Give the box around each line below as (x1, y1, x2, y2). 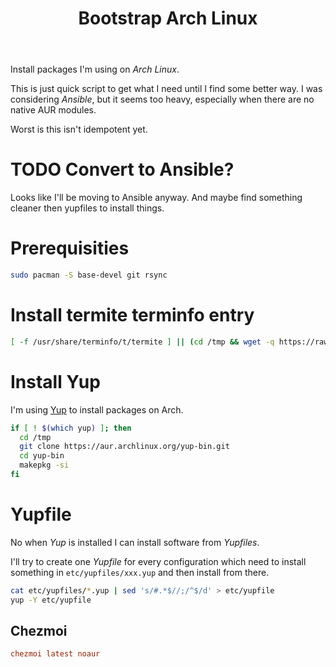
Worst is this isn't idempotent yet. (10, 123, 148, 136)
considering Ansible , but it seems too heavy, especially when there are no (10, 93, 315, 106)
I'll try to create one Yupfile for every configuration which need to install (10, 555, 307, 567)
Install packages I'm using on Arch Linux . (10, 63, 180, 76)
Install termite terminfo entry (10, 304, 255, 327)
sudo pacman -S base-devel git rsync (10, 270, 168, 281)
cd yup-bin (19, 451, 65, 461)
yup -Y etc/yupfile (10, 595, 92, 605)
